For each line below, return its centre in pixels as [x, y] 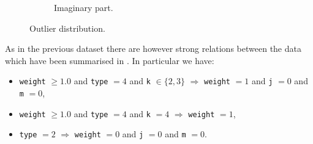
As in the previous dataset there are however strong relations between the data [153, 49]
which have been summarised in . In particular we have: [110, 60]
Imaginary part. [84, 7]
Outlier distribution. [67, 28]
